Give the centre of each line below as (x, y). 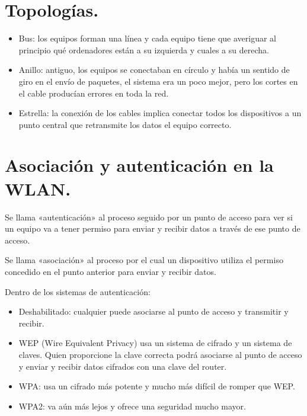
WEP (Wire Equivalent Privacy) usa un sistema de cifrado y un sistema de (155, 343)
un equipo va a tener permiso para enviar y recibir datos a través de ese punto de (153, 228)
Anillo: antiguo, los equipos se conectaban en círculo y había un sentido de (154, 70)
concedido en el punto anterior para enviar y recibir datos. (111, 271)
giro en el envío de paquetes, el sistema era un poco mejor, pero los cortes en (158, 81)
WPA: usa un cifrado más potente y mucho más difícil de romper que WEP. (157, 386)
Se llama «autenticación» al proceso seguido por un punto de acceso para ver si (149, 217)
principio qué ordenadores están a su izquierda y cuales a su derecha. (144, 49)
